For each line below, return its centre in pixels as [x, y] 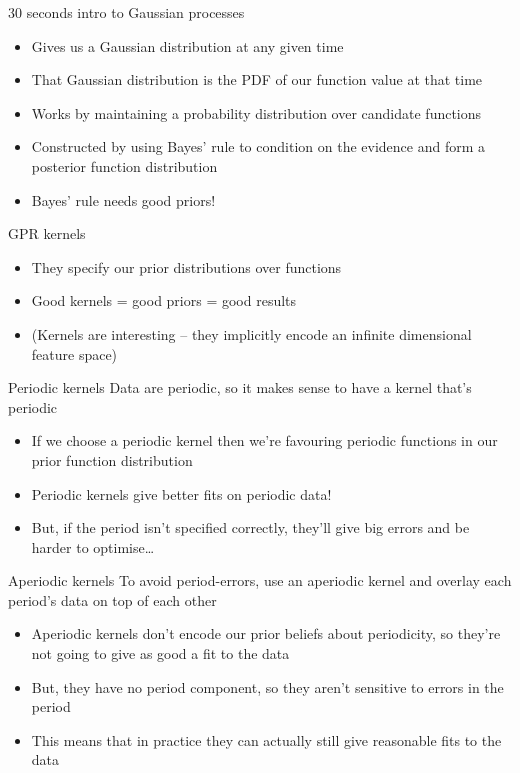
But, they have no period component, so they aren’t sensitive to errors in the [267, 686]
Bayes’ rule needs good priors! [123, 199]
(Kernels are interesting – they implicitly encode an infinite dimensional [251, 333]
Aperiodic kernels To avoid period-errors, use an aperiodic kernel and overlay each [260, 580]
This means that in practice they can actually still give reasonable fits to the [266, 739]
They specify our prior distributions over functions [186, 266]
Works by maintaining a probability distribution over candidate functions [256, 112]
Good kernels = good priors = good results [164, 300]
